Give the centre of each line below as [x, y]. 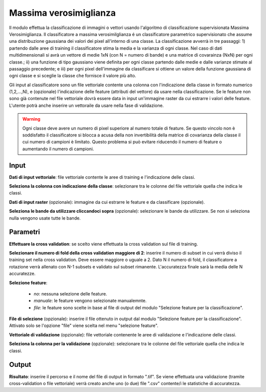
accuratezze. [22, 274]
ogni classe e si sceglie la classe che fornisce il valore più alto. [73, 76]
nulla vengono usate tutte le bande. [45, 218]
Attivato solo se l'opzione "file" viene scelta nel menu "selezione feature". [84, 326]
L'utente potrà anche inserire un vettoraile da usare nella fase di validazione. [86, 105]
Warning [31, 119]
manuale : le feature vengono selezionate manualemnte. [90, 301]
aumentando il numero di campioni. [58, 149]
